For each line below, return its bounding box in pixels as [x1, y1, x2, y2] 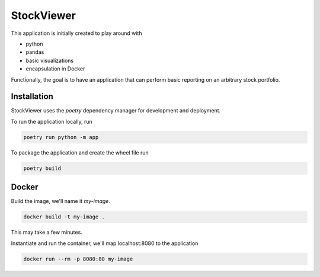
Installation [11, 92, 53, 102]
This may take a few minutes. [11, 228, 82, 236]
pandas [25, 49, 44, 56]
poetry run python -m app [23, 134, 99, 140]
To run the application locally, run [11, 118, 93, 125]
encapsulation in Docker [25, 65, 85, 72]
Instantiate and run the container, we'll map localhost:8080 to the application [11, 240, 199, 247]
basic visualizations [25, 57, 74, 64]
